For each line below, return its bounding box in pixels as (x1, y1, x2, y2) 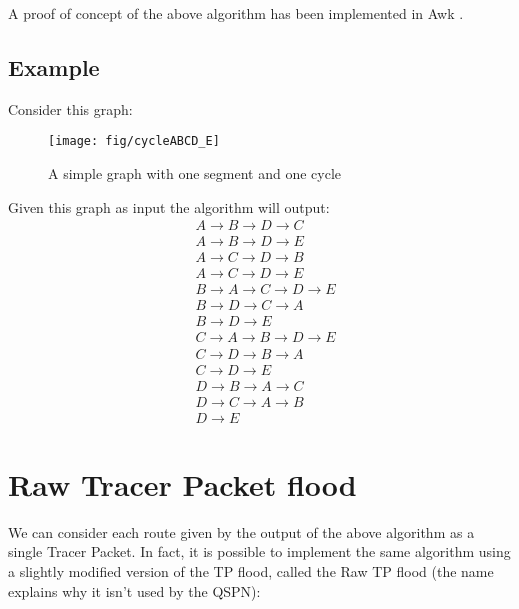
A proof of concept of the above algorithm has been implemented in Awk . (8, 3, 464, 23)
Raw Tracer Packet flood (8, 463, 357, 504)
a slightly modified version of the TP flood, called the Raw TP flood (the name (8, 560, 494, 581)
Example (8, 51, 100, 82)
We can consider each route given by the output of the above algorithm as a (8, 521, 475, 542)
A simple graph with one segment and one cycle (48, 163, 341, 184)
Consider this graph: (8, 98, 133, 119)
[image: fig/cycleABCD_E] (48, 134, 220, 149)
